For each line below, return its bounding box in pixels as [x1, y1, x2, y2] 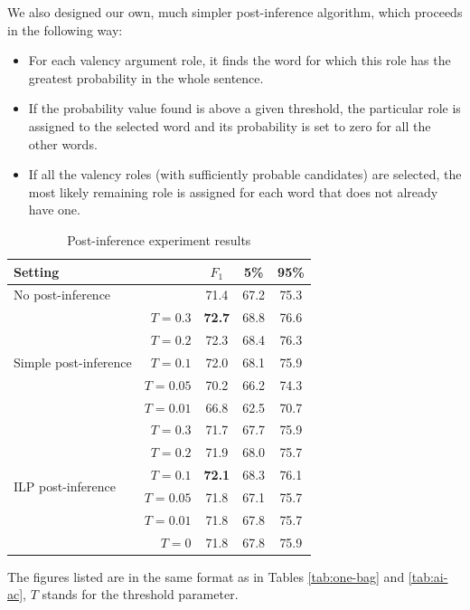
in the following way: [7, 20, 123, 39]
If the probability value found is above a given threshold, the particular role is [28, 99, 461, 118]
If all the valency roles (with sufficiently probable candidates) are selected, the [28, 165, 462, 184]
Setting [14, 262, 60, 281]
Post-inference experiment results [67, 230, 251, 249]
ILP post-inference [14, 476, 116, 495]
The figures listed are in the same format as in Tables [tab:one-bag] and [7, 567, 405, 586]
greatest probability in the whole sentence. [28, 68, 264, 87]
